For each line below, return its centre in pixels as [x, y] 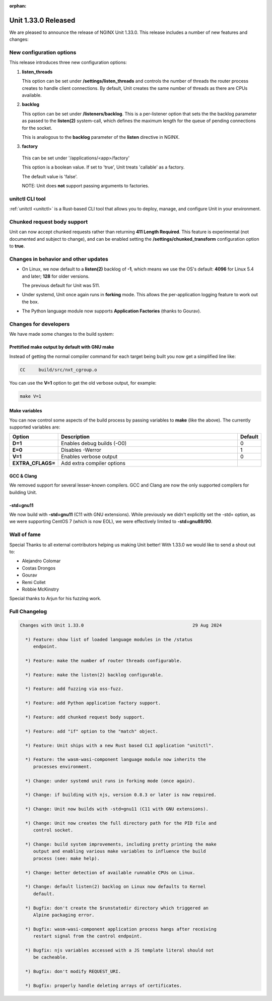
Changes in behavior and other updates [59, 259]
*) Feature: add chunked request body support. [85, 717]
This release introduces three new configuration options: [68, 63]
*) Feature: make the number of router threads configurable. [104, 661]
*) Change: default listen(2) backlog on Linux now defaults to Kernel [116, 887]
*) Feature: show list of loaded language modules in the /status [109, 639]
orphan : [18, 6]
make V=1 [31, 396]
